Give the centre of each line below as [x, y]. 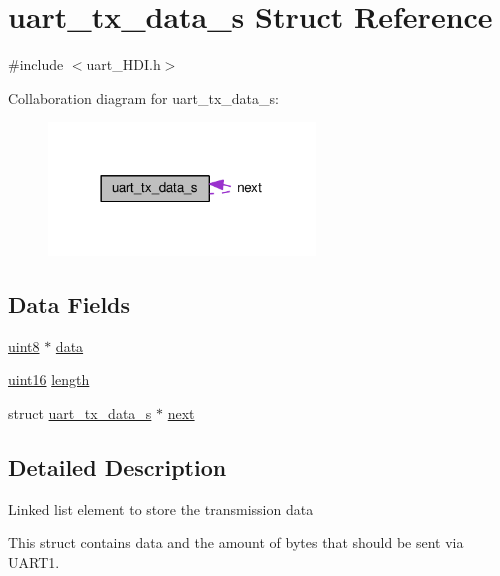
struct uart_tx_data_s [80, 412]
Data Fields [69, 303]
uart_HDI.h [123, 64]
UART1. [34, 561]
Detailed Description [117, 466]
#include [36, 64]
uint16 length [49, 379]
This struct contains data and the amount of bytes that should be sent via [236, 542]
